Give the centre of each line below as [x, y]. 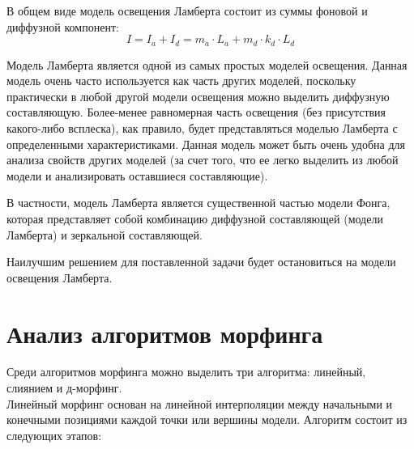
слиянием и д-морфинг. [64, 388]
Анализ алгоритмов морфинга [165, 333]
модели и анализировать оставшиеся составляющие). [137, 175]
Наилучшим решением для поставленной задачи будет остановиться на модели [201, 262]
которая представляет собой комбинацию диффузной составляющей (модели [195, 218]
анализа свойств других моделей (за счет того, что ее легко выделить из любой [203, 160]
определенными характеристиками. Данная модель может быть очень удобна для [206, 144]
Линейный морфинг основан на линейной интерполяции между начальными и [200, 403]
